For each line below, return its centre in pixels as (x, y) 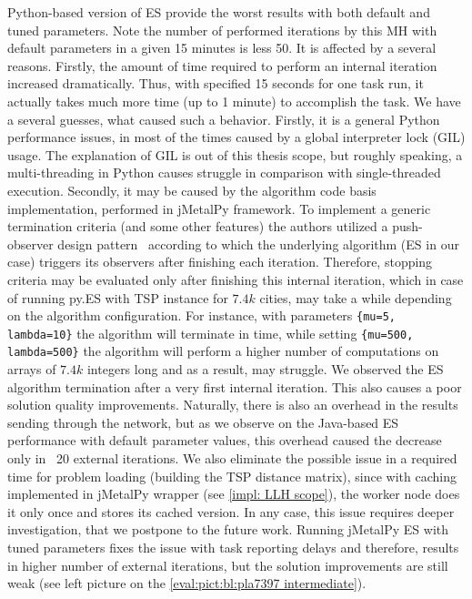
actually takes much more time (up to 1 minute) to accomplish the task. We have (234, 101)
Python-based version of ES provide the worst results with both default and (219, 12)
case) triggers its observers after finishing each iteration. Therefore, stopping (220, 262)
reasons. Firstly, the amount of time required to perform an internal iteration (222, 65)
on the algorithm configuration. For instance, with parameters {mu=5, (201, 315)
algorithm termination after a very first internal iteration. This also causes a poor (235, 386)
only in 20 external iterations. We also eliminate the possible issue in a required (232, 458)
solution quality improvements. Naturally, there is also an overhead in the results (233, 405)
